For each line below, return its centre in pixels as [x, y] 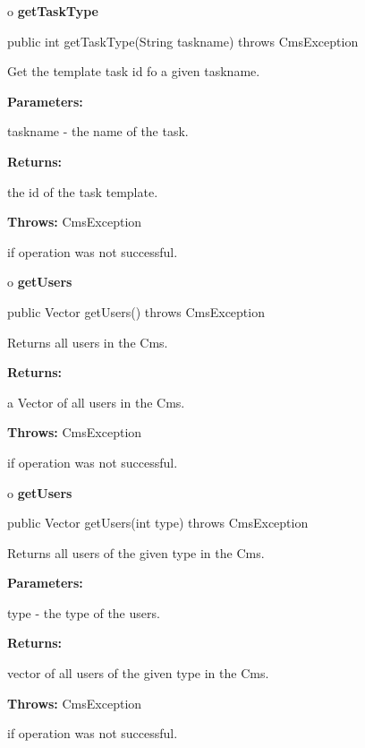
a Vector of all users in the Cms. [96, 402]
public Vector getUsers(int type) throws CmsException [158, 523]
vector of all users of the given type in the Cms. [138, 673]
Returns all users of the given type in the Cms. [136, 552]
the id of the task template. [83, 191]
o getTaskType [53, 11]
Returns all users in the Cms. [88, 342]
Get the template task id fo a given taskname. [134, 71]
